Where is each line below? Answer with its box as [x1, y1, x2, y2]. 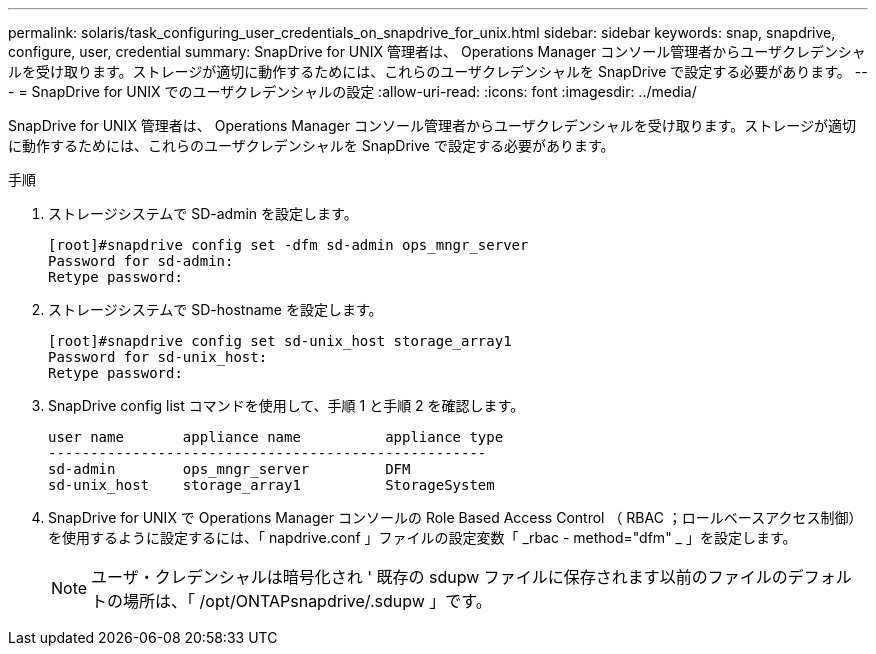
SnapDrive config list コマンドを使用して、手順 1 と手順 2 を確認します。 [48, 397, 525, 414]
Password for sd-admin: [48, 253, 234, 269]
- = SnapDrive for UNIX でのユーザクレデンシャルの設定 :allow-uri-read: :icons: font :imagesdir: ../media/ [8, 83, 697, 100]
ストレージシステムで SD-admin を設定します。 [48, 205, 358, 222]
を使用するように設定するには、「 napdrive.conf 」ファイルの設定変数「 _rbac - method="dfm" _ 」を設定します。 [48, 529, 797, 546]
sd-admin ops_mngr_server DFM [48, 461, 411, 477]
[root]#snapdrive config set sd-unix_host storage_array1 [48, 333, 512, 349]
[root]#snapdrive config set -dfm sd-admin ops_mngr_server [48, 237, 529, 253]
